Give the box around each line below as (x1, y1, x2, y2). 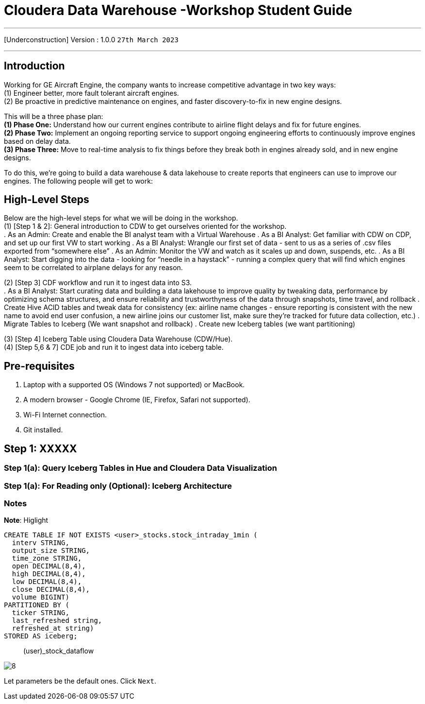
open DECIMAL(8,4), (12, 562, 86, 570)
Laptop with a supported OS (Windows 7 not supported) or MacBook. (23, 380, 245, 389)
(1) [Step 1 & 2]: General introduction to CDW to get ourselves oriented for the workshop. (4, 222, 287, 231)
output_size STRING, (12, 547, 90, 555)
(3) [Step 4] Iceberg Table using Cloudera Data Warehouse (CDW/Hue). (4, 335, 233, 343)
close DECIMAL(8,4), (12, 585, 90, 594)
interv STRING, (12, 539, 69, 547)
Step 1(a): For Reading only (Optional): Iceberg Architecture (4, 481, 232, 491)
